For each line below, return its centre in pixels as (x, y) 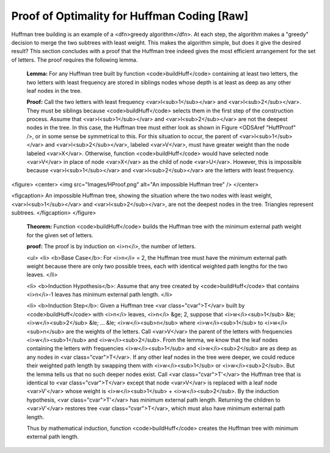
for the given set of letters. (60, 235)
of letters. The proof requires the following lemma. (75, 60)
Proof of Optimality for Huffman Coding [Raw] (130, 16)
